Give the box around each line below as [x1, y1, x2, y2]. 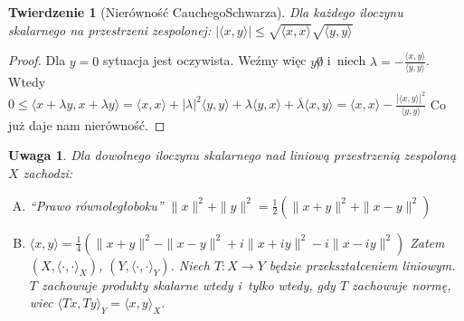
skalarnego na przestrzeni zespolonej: [8, 20, 212, 39]
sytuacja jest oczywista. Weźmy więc [103, 51, 307, 70]
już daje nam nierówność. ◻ [8, 115, 166, 134]
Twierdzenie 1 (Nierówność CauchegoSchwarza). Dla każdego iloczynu [8, 3, 403, 21]
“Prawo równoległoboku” [29, 195, 164, 214]
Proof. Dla [8, 51, 66, 70]
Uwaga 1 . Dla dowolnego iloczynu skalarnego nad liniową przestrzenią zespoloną [8, 146, 457, 165]
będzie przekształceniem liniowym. [269, 255, 456, 274]
